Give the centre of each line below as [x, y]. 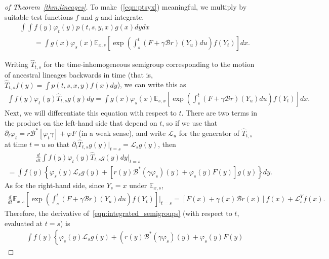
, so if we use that [190, 122]
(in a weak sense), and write [122, 133]
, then [167, 144]
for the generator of [209, 133]
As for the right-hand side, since [54, 185]
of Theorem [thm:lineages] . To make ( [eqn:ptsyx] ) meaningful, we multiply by [126, 7]
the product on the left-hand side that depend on [81, 122]
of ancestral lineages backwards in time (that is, [79, 74]
